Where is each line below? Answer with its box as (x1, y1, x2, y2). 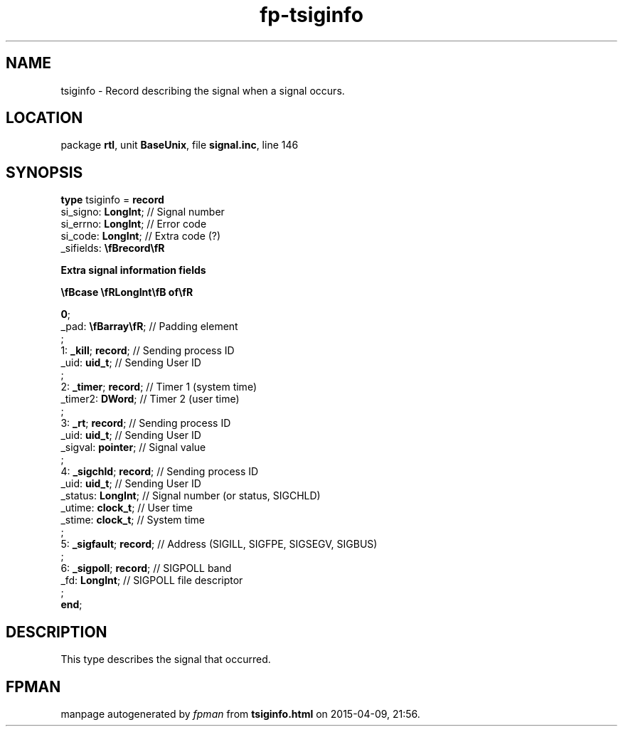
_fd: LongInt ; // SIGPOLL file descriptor (60, 574, 243, 587)
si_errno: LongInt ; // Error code (60, 218, 207, 230)
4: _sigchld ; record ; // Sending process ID (60, 465, 259, 478)
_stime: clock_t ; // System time (60, 514, 205, 526)
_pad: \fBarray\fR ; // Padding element (60, 320, 238, 333)
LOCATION (6, 109, 83, 127)
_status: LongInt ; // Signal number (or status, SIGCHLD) (60, 489, 321, 502)
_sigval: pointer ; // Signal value (60, 441, 206, 454)
